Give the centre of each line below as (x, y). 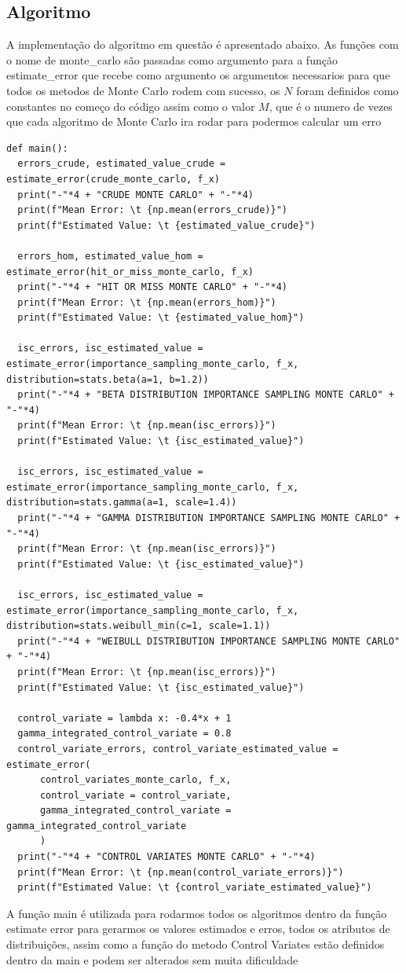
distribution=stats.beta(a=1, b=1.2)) (108, 379)
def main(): (37, 148)
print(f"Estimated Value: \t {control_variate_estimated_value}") (195, 888)
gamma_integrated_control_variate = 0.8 (124, 734)
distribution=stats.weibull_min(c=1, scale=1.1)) (139, 626)
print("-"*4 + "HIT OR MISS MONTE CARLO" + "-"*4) (152, 287)
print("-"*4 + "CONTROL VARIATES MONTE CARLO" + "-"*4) (166, 857)
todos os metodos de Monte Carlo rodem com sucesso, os (143, 90)
